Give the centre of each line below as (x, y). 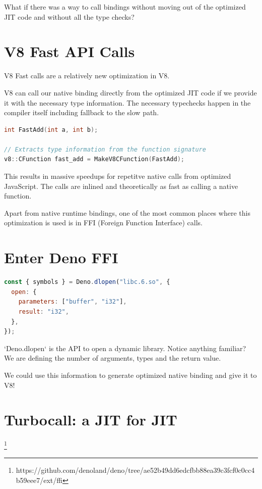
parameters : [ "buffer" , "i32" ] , (73, 302)
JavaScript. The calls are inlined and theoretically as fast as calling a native (121, 186)
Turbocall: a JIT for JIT (91, 420)
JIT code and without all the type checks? (69, 16)
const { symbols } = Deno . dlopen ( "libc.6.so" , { (87, 282)
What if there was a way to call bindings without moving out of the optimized (125, 7)
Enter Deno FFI (61, 257)
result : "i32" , (44, 311)
